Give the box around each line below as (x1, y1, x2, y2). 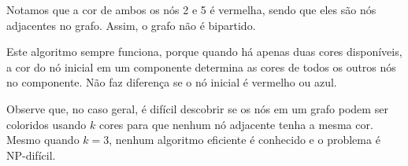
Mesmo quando (6, 131, 80, 148)
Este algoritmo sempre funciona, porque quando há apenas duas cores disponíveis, (6, 43, 402, 60)
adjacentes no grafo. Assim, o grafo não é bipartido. (6, 17, 256, 33)
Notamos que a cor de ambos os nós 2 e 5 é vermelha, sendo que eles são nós (6, 2, 376, 17)
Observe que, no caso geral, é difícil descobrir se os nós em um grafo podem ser (6, 100, 388, 116)
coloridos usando (6, 116, 87, 132)
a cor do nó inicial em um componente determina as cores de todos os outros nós (6, 58, 396, 75)
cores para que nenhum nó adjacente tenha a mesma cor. (98, 116, 373, 132)
